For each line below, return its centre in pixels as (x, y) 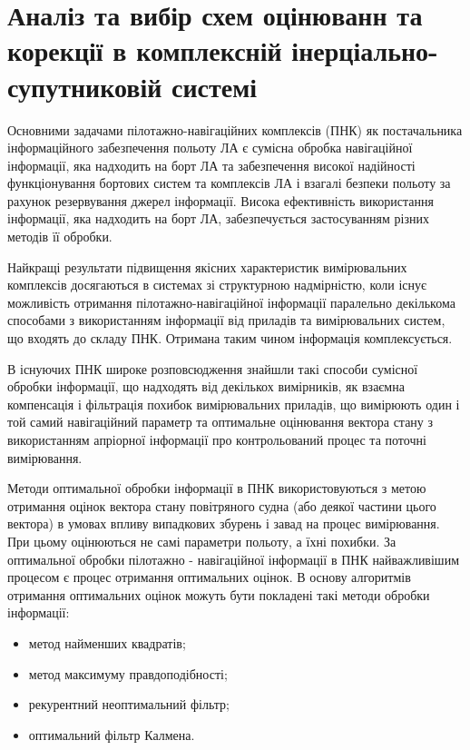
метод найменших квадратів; (107, 642)
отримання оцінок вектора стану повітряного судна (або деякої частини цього (222, 505)
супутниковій (85, 86)
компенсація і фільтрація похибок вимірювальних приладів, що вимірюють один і (234, 404)
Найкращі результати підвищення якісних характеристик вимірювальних (207, 266)
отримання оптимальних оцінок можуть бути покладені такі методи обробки (219, 594)
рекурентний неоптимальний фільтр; (129, 704)
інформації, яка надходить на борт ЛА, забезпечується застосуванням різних (218, 218)
